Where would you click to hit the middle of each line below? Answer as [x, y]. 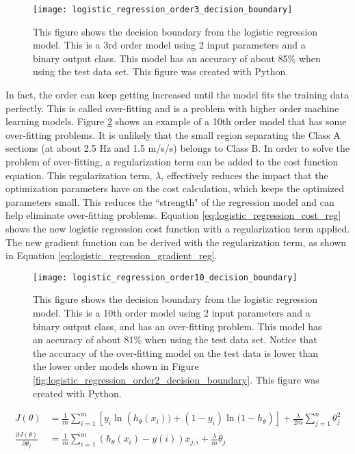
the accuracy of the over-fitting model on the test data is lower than [176, 352]
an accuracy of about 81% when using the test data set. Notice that [175, 339]
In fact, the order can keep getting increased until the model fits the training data [177, 95]
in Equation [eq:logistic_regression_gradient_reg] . [111, 255]
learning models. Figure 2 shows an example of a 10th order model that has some [176, 121]
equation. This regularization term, [79, 175]
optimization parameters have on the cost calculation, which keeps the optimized [175, 188]
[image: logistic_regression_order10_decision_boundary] [165, 277]
